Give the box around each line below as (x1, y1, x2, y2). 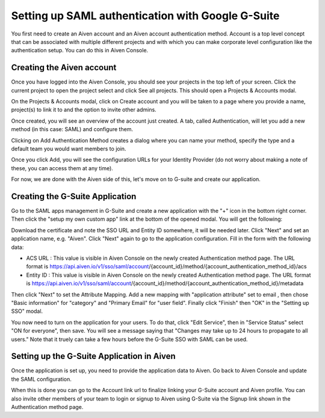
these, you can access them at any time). (11, 164, 114, 171)
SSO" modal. (11, 307, 43, 315)
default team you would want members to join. (11, 145, 126, 152)
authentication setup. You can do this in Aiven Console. (11, 47, 149, 54)
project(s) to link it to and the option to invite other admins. (11, 106, 156, 114)
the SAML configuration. (11, 375, 72, 383)
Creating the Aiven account (11, 63, 117, 73)
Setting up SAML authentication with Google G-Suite (11, 9, 280, 22)
